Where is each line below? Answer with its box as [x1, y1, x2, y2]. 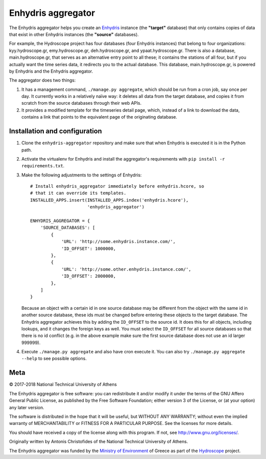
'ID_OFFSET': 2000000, [61, 273, 116, 279]
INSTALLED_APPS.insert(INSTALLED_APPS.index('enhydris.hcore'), [30, 197, 189, 203]
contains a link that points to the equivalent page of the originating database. [21, 114, 177, 120]
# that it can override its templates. [30, 190, 127, 196]
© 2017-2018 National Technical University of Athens [9, 381, 117, 387]
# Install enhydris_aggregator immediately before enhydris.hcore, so [30, 183, 204, 189]
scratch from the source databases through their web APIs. [21, 100, 142, 106]
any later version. [9, 404, 44, 410]
